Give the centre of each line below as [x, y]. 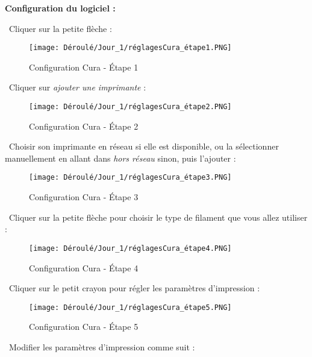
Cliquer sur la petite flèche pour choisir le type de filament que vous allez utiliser [158, 217]
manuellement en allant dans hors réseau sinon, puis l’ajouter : [120, 158]
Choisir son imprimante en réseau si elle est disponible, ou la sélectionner [144, 146]
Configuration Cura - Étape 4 [84, 267]
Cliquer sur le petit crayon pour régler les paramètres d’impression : [134, 288]
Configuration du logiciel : [60, 8]
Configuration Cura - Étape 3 [84, 197]
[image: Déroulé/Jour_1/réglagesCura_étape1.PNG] [130, 48]
